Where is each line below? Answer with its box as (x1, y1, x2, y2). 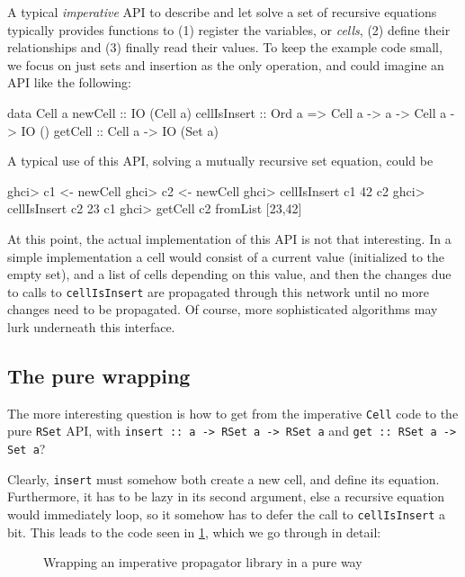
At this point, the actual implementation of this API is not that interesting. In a (7, 229, 452, 248)
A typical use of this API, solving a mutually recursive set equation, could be (7, 151, 434, 170)
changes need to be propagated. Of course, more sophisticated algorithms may (7, 300, 438, 319)
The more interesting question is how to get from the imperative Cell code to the (7, 403, 459, 422)
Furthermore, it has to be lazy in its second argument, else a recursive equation (7, 487, 445, 506)
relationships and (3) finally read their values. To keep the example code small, (7, 38, 443, 57)
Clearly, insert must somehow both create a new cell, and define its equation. (7, 469, 440, 488)
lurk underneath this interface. (7, 317, 175, 336)
